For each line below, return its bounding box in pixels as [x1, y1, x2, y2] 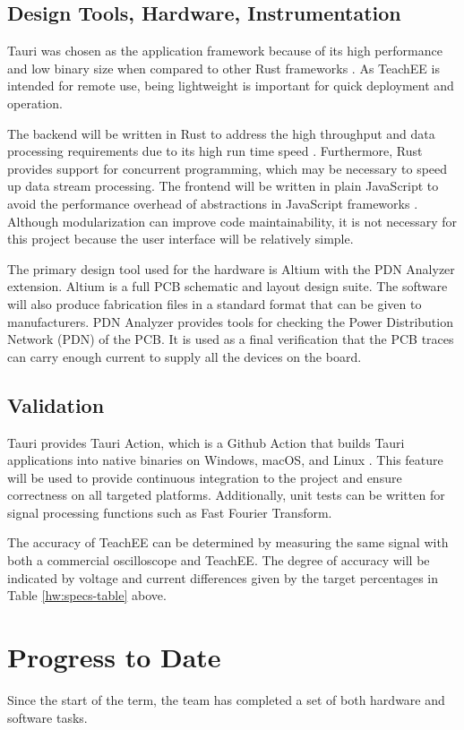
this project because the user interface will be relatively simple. [7, 229, 354, 248]
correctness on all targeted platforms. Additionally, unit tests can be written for [7, 485, 445, 504]
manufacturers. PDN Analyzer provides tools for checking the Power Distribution [7, 312, 453, 331]
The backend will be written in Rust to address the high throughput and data [7, 124, 435, 142]
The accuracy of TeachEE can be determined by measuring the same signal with [7, 533, 449, 552]
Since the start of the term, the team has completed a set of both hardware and [7, 690, 445, 709]
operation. [7, 93, 63, 112]
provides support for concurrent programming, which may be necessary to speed [7, 159, 448, 177]
